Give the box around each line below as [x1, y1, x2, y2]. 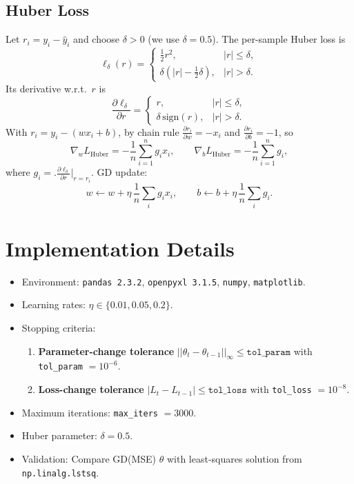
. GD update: [91, 165, 148, 179]
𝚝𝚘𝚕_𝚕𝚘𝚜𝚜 [208, 385, 247, 396]
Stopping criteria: [21, 321, 96, 335]
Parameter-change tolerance [38, 343, 175, 358]
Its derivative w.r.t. [6, 81, 87, 95]
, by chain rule [118, 124, 179, 139]
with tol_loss [250, 382, 312, 396]
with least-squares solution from [166, 451, 302, 465]
